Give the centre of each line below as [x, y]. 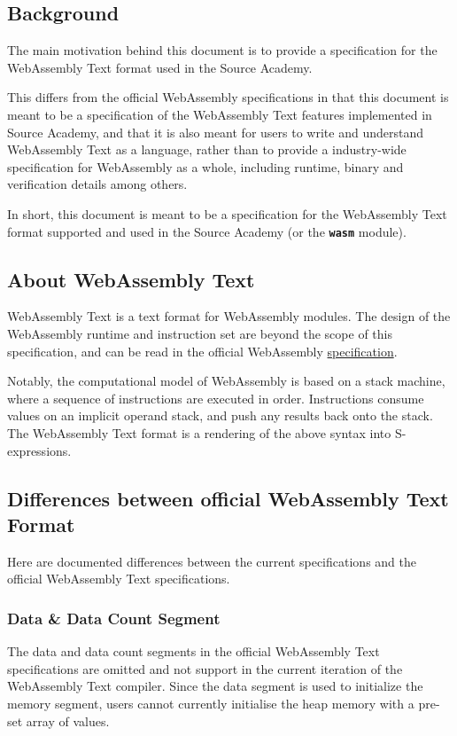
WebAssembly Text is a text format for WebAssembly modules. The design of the [229, 316]
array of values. [68, 720]
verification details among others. [97, 184]
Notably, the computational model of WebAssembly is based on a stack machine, [226, 381]
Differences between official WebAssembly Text [228, 498]
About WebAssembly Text [131, 279]
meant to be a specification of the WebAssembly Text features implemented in [220, 114]
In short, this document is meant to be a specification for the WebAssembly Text [227, 213]
